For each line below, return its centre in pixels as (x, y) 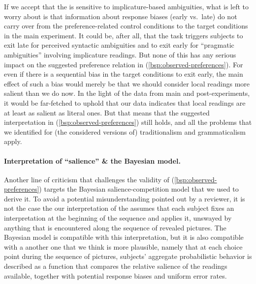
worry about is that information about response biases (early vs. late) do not (121, 16)
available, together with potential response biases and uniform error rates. (115, 275)
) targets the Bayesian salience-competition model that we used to (139, 189)
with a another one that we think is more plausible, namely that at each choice (123, 246)
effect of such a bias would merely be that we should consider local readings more (127, 83)
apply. (13, 141)
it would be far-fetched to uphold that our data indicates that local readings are (125, 102)
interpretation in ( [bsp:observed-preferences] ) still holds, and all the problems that (128, 122)
